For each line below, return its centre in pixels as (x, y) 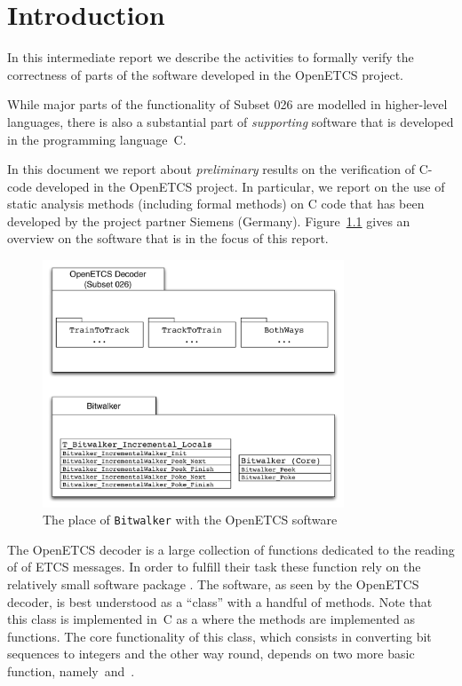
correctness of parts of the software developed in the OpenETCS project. (205, 74)
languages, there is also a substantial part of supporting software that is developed (231, 121)
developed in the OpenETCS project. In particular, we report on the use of (240, 186)
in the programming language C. (97, 139)
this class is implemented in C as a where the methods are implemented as (211, 619)
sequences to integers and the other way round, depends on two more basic (211, 654)
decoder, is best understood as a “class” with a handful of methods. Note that (220, 601)
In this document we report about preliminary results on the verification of (211, 169)
